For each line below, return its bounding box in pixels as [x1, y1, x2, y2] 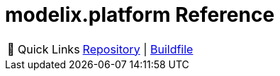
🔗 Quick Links [7, 42, 80, 56]
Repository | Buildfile [82, 42, 194, 56]
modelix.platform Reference [5, 3, 275, 27]
